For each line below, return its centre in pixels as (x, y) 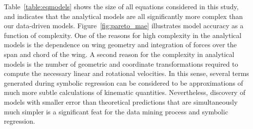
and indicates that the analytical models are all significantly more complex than (123, 16)
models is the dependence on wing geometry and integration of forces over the (120, 45)
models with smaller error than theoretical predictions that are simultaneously (121, 101)
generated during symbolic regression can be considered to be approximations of (124, 83)
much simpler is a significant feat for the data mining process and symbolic (116, 111)
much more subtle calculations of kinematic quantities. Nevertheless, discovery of (125, 92)
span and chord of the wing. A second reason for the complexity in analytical (119, 54)
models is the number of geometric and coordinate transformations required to (121, 64)
